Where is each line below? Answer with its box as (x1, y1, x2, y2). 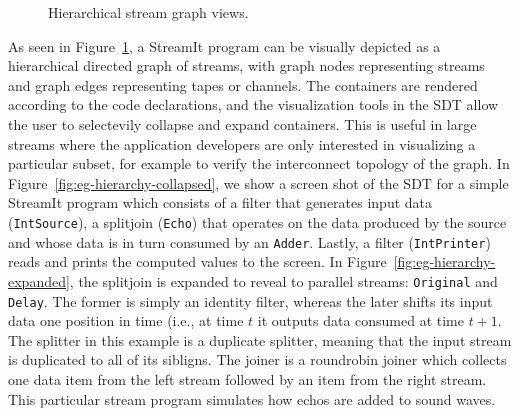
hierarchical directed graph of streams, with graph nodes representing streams (8, 55, 485, 76)
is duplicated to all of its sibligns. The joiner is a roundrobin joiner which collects (8, 349, 507, 370)
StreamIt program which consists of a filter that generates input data (8, 192, 433, 213)
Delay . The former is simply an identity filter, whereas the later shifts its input (8, 290, 493, 311)
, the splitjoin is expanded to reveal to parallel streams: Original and (69, 270, 498, 291)
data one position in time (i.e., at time (8, 310, 244, 331)
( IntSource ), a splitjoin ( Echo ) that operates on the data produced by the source (8, 211, 507, 232)
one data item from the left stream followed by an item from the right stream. (8, 368, 487, 389)
